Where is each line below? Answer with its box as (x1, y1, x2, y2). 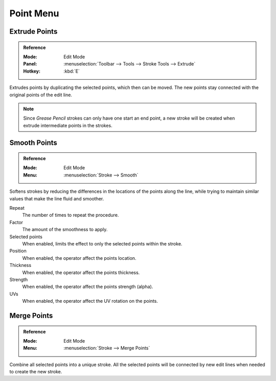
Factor (9, 219, 23, 225)
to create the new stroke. (9, 369, 62, 375)
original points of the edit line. (9, 92, 73, 98)
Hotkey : (23, 68, 41, 74)
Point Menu (9, 8, 59, 19)
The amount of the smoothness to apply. (22, 227, 108, 233)
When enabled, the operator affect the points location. (22, 255, 136, 261)
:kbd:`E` (63, 68, 80, 74)
